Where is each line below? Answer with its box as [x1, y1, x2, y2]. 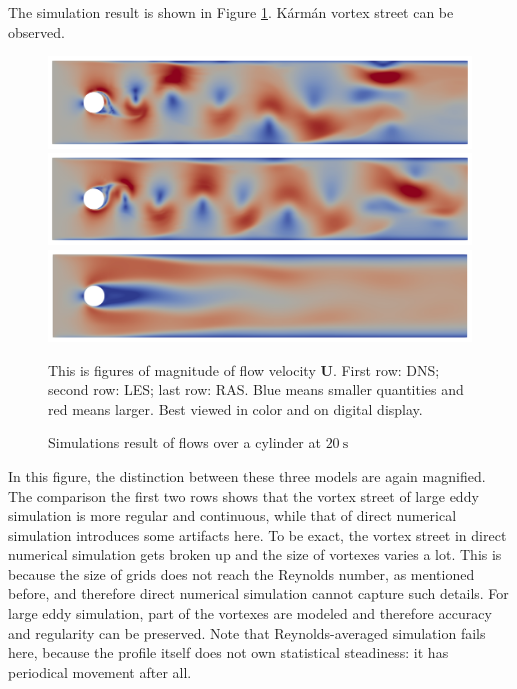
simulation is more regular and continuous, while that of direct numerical [8, 505, 457, 526]
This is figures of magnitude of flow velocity [48, 359, 316, 380]
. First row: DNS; [332, 359, 440, 380]
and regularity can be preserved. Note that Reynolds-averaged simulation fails [8, 622, 486, 643]
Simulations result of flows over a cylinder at [48, 432, 321, 453]
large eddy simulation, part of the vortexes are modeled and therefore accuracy [8, 603, 492, 624]
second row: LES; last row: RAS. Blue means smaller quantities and [48, 379, 464, 400]
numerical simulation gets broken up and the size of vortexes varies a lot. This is [8, 544, 502, 565]
